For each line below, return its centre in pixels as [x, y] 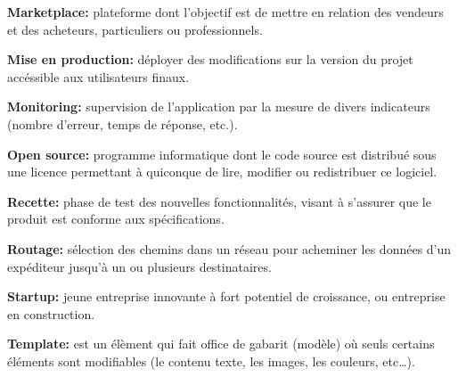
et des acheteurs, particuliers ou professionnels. [135, 29]
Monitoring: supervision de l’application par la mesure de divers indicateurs [219, 107]
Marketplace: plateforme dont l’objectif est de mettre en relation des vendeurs [225, 12]
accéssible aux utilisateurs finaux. [98, 76]
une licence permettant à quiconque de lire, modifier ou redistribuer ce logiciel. [222, 172]
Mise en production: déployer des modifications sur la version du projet [210, 59]
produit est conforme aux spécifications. [116, 219]
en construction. [51, 313]
